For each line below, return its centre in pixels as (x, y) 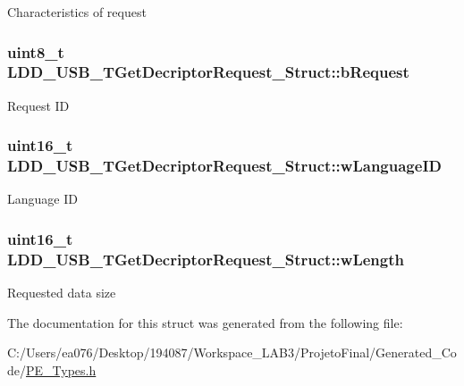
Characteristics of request (77, 12)
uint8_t (36, 51)
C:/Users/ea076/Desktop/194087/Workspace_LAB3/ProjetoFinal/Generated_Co (232, 352)
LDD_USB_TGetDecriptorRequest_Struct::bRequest (208, 72)
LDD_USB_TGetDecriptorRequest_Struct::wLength (206, 259)
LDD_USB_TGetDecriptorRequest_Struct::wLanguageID (224, 166)
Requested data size (62, 293)
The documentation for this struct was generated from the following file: (205, 322)
